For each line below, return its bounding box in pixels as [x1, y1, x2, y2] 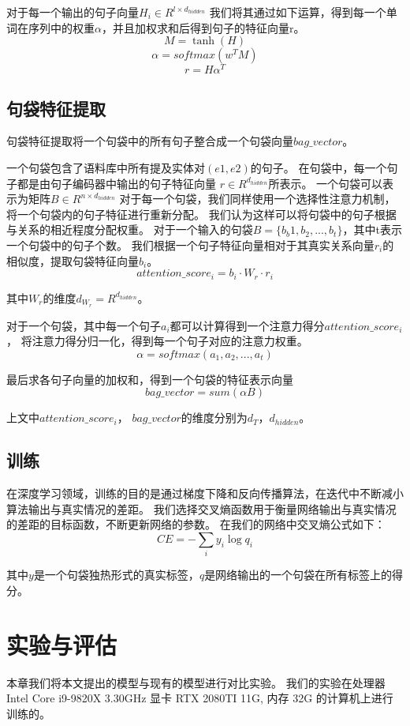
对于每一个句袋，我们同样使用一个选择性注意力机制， [119, 190, 396, 207]
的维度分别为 [181, 409, 248, 426]
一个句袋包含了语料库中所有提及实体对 [6, 160, 205, 176]
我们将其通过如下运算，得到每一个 [209, 4, 386, 20]
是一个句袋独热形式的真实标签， [33, 566, 199, 583]
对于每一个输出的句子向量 [6, 4, 139, 20]
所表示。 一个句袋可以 [268, 175, 383, 191]
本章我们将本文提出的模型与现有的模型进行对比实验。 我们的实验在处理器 [6, 674, 386, 690]
